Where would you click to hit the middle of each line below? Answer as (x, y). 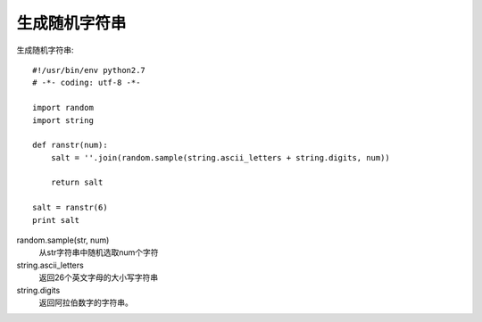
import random (63, 108)
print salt (56, 220)
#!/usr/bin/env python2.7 (89, 70)
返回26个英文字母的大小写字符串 (99, 277)
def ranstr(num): (70, 145)
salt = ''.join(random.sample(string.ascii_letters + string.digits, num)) (220, 157)
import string (63, 120)
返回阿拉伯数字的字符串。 (86, 302)
